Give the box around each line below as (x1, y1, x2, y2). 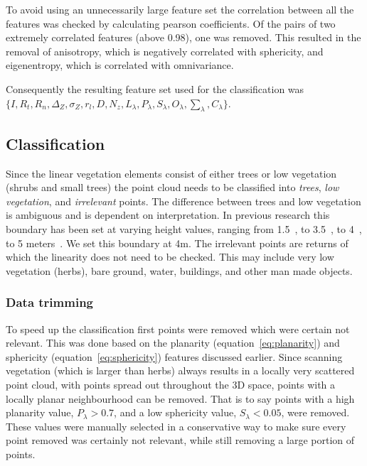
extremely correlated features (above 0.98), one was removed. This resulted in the (6, 30, 361, 45)
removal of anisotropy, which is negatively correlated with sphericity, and (6, 43, 324, 58)
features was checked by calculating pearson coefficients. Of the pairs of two (6, 16, 336, 31)
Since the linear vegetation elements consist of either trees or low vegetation (6, 166, 337, 180)
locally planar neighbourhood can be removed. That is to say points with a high (6, 391, 355, 406)
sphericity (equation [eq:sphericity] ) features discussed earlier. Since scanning (6, 349, 343, 364)
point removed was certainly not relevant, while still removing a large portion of (6, 433, 354, 448)
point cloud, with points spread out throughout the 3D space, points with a (6, 376, 336, 391)
